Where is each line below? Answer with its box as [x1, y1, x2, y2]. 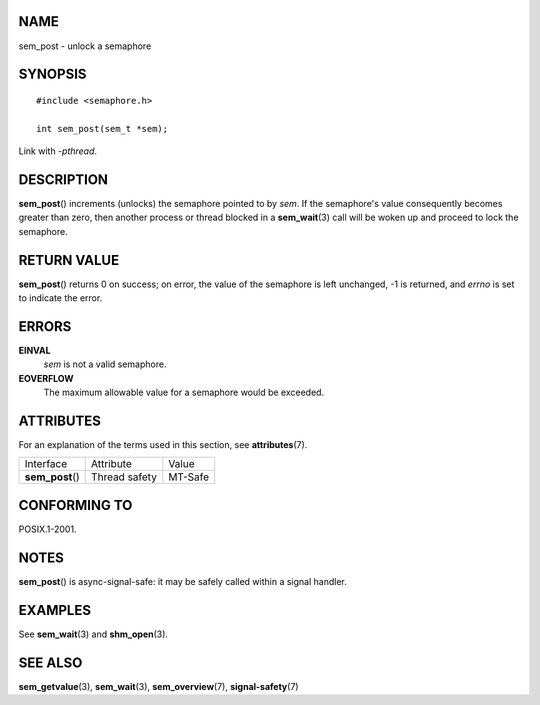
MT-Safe [168, 470, 210, 484]
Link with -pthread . [18, 145, 98, 157]
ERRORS [18, 318, 72, 335]
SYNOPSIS [18, 66, 87, 83]
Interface [24, 457, 68, 471]
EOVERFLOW [18, 372, 74, 384]
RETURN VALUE [18, 251, 120, 269]
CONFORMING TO [18, 496, 133, 514]
